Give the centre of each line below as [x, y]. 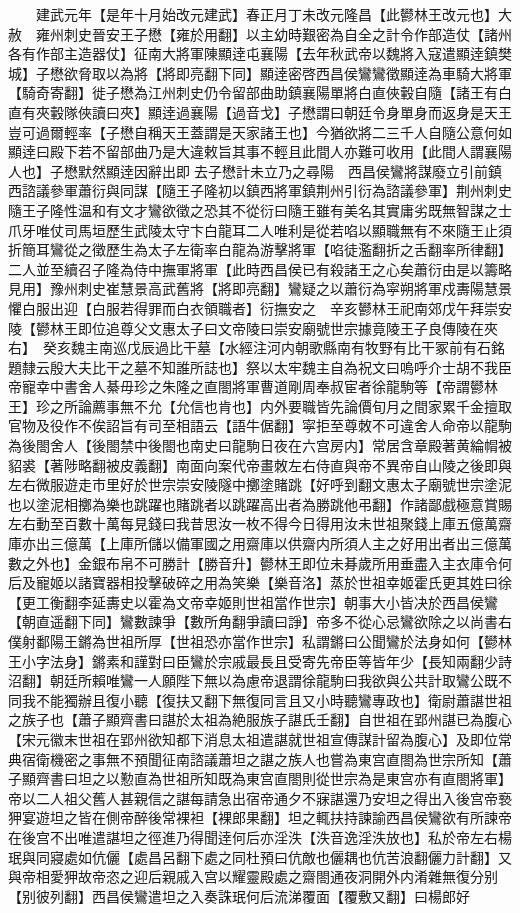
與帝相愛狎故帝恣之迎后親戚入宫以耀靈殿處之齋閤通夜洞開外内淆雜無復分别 [253, 876]
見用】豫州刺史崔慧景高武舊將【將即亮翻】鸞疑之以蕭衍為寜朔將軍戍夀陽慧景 [260, 288]
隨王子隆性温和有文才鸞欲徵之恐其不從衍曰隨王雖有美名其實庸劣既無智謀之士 [260, 209]
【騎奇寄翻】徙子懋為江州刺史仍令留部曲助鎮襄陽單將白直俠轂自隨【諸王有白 [260, 92]
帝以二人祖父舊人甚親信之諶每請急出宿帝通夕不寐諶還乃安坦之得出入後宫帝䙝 [260, 797]
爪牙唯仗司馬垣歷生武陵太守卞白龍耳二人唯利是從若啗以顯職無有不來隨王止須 [260, 229]
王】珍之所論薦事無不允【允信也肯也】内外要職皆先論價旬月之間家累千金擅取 [260, 405]
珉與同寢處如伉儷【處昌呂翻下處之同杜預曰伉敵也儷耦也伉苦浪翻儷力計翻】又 [260, 856]
